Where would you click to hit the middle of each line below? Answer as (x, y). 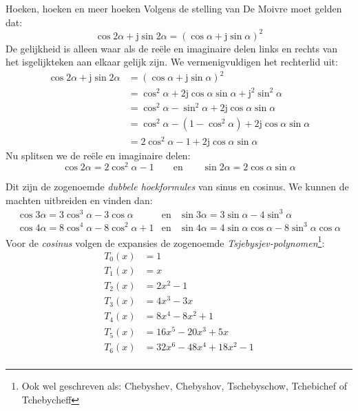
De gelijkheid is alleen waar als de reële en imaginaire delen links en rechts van (172, 48)
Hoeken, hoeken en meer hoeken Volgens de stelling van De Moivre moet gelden (174, 8)
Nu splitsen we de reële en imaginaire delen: (98, 155)
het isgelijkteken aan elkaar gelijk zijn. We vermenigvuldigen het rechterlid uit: (172, 62)
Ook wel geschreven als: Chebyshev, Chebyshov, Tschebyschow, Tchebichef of (184, 386)
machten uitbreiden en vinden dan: (79, 200)
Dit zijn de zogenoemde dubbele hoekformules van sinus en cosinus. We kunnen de (177, 187)
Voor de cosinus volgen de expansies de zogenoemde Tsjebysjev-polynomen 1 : (165, 241)
